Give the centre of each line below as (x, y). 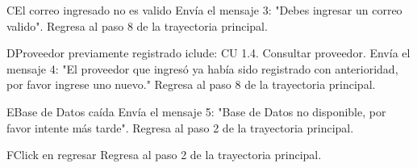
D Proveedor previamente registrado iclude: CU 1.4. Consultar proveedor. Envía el (208, 53)
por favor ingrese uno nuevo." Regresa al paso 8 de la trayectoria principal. (191, 84)
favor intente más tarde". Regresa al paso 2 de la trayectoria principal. (180, 127)
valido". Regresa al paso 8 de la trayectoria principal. (137, 25)
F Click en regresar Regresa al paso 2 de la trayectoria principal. (164, 155)
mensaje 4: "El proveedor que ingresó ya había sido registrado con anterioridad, (202, 68)
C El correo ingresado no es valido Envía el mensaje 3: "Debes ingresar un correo (204, 10)
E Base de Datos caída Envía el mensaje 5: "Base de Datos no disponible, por (196, 111)
